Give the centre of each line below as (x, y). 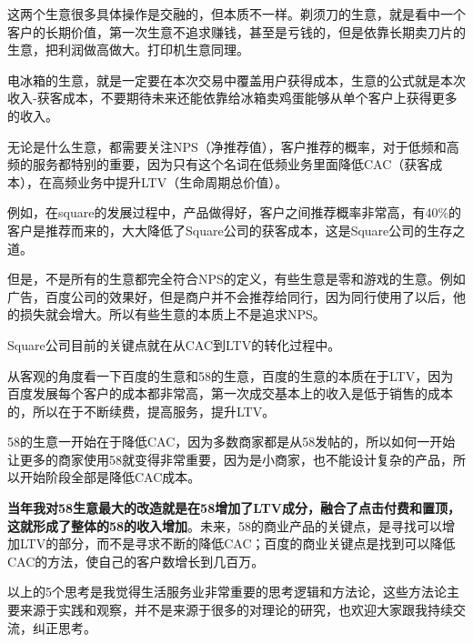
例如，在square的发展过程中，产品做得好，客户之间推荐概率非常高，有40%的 (235, 212)
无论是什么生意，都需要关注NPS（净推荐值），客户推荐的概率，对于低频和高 (233, 146)
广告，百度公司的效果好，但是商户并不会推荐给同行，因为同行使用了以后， (230, 296)
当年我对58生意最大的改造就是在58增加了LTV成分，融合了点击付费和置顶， (234, 508)
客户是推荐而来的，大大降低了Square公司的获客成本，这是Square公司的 (217, 230)
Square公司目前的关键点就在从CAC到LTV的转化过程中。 (174, 344)
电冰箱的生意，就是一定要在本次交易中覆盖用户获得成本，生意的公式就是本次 (236, 80)
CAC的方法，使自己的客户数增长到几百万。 (136, 561)
